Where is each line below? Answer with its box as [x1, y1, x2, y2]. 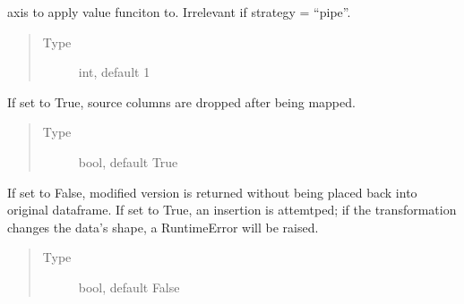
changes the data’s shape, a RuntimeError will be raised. [7, 217, 319, 236]
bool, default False [78, 277, 180, 296]
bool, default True [78, 152, 178, 171]
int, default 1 [78, 63, 150, 81]
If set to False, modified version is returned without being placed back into [7, 182, 417, 201]
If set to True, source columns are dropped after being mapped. [7, 92, 356, 111]
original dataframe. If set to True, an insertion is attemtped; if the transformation [7, 200, 457, 219]
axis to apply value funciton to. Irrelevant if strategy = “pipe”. [7, 3, 351, 21]
